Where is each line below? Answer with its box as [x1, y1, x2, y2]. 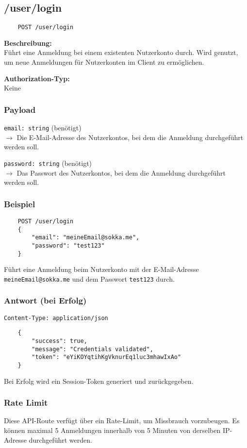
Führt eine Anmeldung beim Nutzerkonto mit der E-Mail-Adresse [4, 264, 199, 274]
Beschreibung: [4, 37, 52, 48]
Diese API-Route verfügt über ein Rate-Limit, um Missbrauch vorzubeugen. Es [4, 415, 240, 426]
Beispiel [4, 197, 35, 210]
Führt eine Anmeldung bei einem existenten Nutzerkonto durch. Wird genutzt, [4, 47, 238, 57]
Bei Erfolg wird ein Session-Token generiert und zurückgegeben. [4, 376, 194, 386]
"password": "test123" [32, 242, 105, 249]
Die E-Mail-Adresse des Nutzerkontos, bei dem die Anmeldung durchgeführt [16, 132, 244, 142]
